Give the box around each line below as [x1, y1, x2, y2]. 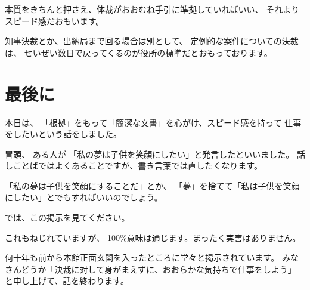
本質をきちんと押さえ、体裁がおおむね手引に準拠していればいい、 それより [5, 3, 299, 15]
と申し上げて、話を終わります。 [5, 274, 129, 287]
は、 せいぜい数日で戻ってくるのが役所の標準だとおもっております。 [5, 46, 272, 58]
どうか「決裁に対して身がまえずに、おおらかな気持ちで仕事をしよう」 [21, 263, 296, 275]
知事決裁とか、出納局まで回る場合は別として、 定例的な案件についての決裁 [5, 35, 299, 47]
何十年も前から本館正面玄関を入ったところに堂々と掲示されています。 [5, 251, 280, 264]
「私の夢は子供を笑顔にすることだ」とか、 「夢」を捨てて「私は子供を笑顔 [5, 179, 300, 192]
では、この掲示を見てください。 [5, 211, 130, 224]
